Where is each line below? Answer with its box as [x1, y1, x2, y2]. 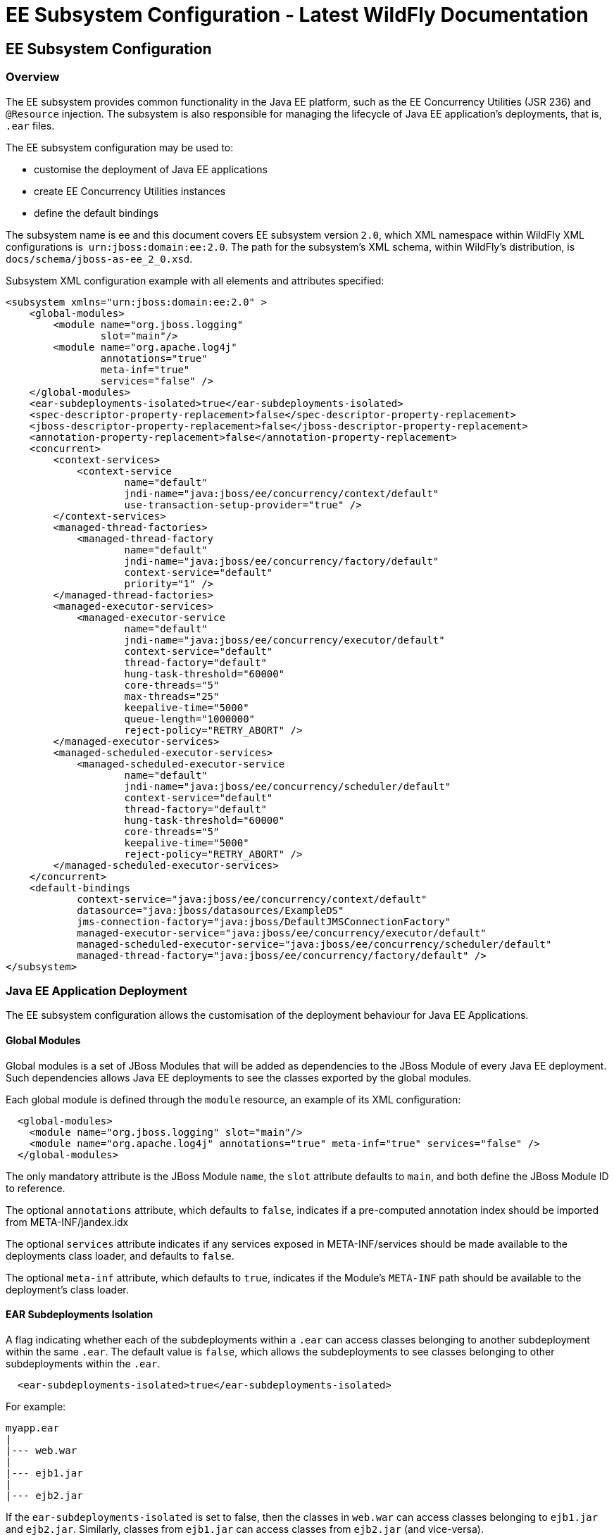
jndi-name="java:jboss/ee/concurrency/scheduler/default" [124, 780, 451, 792]
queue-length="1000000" [124, 713, 256, 725]
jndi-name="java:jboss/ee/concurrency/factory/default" [124, 555, 439, 567]
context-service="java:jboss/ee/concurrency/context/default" [77, 893, 427, 905]
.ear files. [6, 119, 55, 132]
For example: [6, 1400, 66, 1412]
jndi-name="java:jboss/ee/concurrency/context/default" [124, 487, 439, 499]
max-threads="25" [124, 690, 220, 702]
